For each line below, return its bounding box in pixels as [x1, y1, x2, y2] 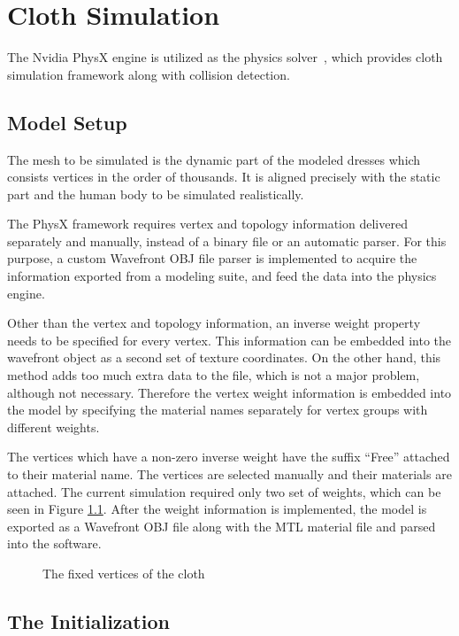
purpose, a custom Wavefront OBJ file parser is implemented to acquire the [7, 249, 417, 268]
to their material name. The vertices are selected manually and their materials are [7, 465, 452, 484]
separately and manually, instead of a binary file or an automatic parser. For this [7, 231, 447, 250]
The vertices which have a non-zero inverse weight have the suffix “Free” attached [7, 447, 450, 466]
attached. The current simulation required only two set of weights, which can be [7, 482, 441, 500]
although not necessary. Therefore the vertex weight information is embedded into [7, 383, 452, 401]
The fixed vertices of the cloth [42, 563, 205, 582]
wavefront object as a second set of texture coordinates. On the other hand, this [7, 348, 441, 367]
